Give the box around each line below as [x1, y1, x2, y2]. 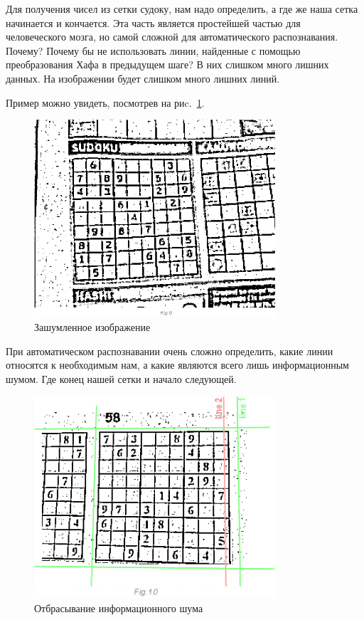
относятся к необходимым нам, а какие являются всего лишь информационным [6, 357, 349, 372]
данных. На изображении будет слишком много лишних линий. [6, 70, 280, 85]
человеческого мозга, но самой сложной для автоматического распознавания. [6, 29, 338, 44]
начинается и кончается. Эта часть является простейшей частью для [6, 15, 301, 30]
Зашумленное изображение [34, 320, 151, 335]
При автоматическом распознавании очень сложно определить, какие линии [6, 343, 333, 358]
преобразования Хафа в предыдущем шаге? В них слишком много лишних [6, 57, 329, 72]
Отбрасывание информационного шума [34, 600, 203, 615]
